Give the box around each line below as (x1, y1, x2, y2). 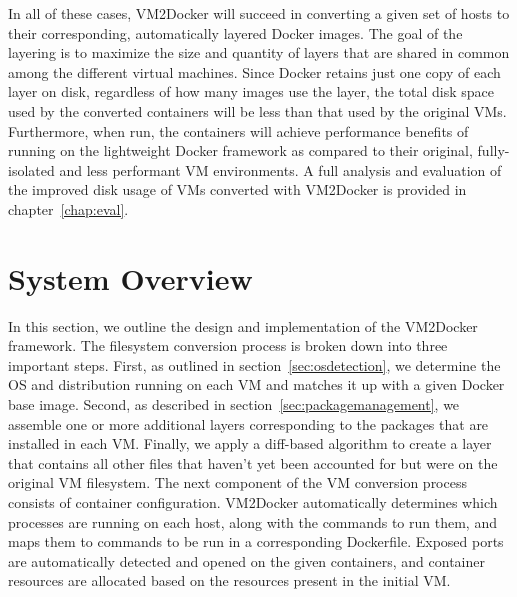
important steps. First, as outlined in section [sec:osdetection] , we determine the (8, 354, 501, 375)
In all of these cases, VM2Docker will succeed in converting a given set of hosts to (8, 3, 510, 23)
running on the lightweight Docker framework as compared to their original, (8, 140, 473, 161)
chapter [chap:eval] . (8, 198, 129, 219)
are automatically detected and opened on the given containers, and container (8, 550, 485, 571)
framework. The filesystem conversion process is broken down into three (8, 335, 448, 356)
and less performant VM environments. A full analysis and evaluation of (59, 159, 502, 180)
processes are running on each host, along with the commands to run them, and (8, 511, 497, 532)
